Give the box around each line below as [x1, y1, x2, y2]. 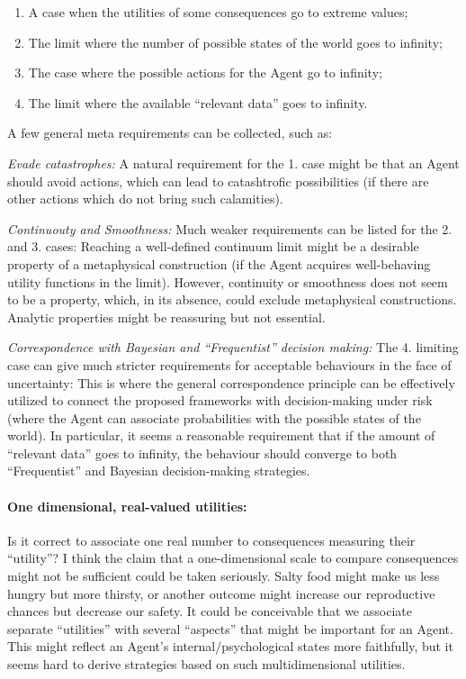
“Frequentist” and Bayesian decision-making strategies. [7, 461, 310, 480]
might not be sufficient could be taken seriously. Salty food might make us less [7, 566, 440, 585]
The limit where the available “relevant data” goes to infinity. [28, 93, 368, 112]
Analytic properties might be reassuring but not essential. [7, 307, 326, 326]
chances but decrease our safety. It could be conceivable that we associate [7, 602, 412, 620]
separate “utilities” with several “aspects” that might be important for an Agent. [7, 619, 453, 638]
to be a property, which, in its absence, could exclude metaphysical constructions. [7, 290, 457, 309]
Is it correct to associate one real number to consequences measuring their [7, 530, 416, 549]
